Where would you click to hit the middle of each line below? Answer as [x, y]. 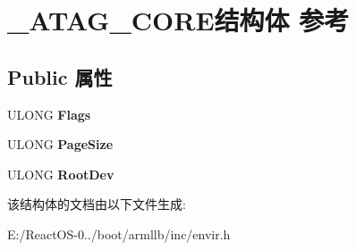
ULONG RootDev [61, 174]
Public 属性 [60, 76]
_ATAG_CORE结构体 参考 [178, 20]
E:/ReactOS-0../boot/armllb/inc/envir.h [119, 233]
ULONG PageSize [60, 144]
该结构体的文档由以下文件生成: [97, 204]
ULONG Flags [49, 114]
